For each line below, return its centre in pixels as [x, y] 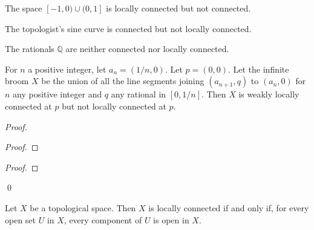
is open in [171, 219]
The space [24, 8]
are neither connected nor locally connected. [147, 49]
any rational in [139, 94]
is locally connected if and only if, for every [229, 207]
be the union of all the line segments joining [123, 81]
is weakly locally [269, 94]
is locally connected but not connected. [178, 8]
